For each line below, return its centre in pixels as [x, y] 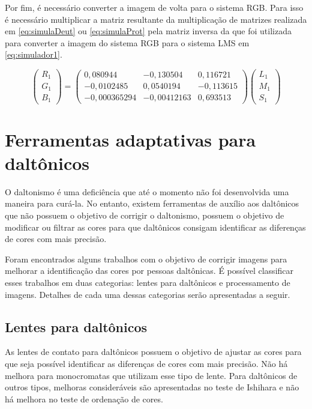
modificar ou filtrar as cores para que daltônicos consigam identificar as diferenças [155, 227]
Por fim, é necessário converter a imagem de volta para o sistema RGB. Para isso [154, 7]
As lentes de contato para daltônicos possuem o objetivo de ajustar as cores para [153, 352]
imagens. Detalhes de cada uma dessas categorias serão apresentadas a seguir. [148, 294]
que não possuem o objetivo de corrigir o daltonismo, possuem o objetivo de [145, 215]
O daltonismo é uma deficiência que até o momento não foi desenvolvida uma [147, 191]
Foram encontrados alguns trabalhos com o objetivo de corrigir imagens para [146, 259]
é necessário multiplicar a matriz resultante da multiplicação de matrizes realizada [156, 19]
